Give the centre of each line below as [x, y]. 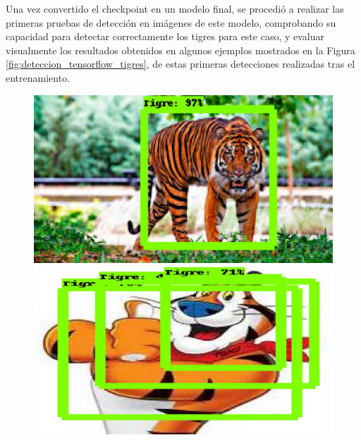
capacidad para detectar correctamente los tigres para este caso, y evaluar [165, 36]
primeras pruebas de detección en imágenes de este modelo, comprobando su [171, 22]
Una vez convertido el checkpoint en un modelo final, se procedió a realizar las [175, 8]
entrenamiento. [38, 77]
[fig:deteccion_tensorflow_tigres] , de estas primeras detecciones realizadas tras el [180, 64]
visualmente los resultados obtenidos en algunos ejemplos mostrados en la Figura [180, 50]
